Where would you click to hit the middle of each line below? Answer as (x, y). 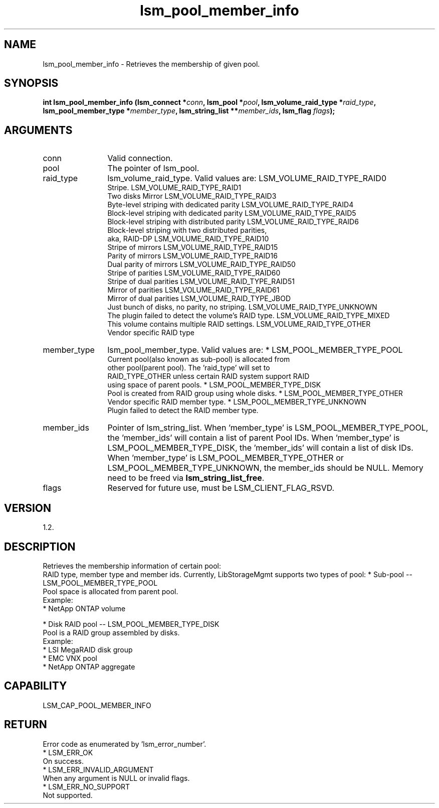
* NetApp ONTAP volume (84, 608)
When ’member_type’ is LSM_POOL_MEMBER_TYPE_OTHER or (226, 458)
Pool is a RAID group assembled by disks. (111, 632)
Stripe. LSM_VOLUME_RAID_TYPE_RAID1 (174, 188)
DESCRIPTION (40, 547)
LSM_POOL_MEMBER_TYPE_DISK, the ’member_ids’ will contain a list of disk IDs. (260, 448)
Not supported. (68, 795)
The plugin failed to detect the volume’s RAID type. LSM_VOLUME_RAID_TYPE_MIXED (249, 316)
